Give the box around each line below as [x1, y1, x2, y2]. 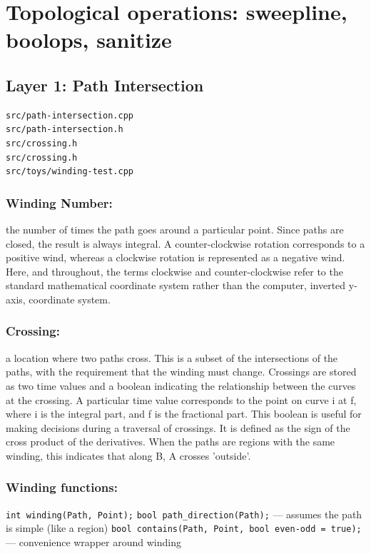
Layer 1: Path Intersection [6, 74, 204, 96]
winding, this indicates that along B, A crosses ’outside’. [6, 448, 251, 463]
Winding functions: [6, 478, 118, 496]
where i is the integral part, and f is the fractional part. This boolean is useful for [6, 406, 362, 421]
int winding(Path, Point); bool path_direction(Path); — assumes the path [6, 506, 362, 521]
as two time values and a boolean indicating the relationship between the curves [6, 378, 356, 393]
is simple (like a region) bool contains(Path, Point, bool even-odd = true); [6, 520, 362, 535]
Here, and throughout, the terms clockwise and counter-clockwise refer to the [6, 263, 343, 278]
